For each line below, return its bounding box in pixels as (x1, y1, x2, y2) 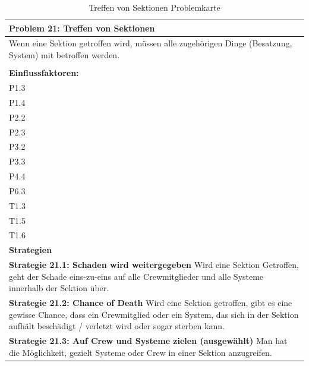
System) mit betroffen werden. (9, 49, 120, 61)
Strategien (9, 244, 52, 256)
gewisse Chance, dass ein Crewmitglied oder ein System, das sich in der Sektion (9, 308, 299, 320)
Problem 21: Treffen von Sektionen (9, 21, 155, 34)
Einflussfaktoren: (9, 67, 79, 79)
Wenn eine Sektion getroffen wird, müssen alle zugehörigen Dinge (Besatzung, (9, 37, 292, 49)
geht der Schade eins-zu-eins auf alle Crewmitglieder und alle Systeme (9, 270, 264, 282)
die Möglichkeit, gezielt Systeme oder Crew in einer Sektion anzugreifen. (9, 346, 272, 358)
